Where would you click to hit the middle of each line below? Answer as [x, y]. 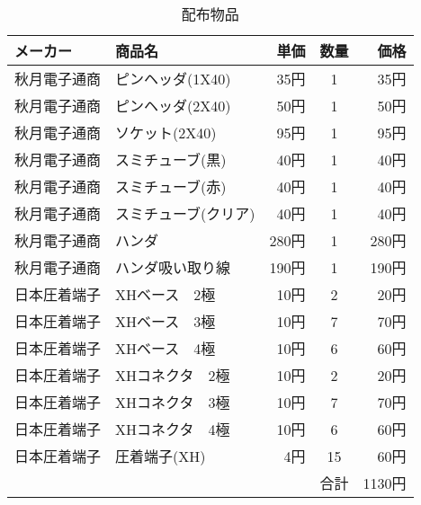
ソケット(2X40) [166, 133]
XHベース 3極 [166, 321]
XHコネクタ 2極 [173, 375]
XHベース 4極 [166, 348]
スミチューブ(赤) [171, 186]
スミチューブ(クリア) [185, 213]
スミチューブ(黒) [171, 159]
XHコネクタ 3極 [173, 402]
